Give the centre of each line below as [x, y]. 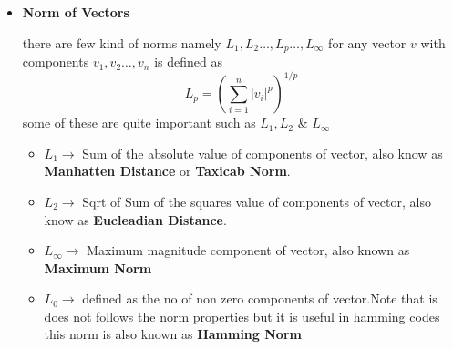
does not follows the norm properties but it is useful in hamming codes [242, 316]
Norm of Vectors [76, 12]
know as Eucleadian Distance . [135, 219]
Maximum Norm [98, 267]
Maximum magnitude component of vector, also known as [248, 250]
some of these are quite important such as [139, 123]
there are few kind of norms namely [122, 42]
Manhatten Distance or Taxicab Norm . [167, 171]
